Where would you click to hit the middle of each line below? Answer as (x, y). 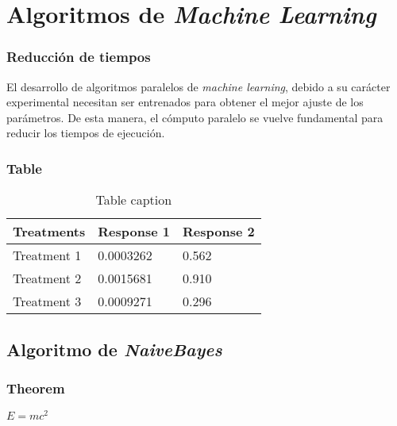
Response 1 (134, 232)
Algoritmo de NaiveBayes (114, 349)
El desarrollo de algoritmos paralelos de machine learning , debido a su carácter (198, 86)
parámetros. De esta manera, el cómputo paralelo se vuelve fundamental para (195, 117)
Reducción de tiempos (79, 57)
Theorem (36, 388)
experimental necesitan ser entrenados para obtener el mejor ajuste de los (185, 102)
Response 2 (218, 232)
